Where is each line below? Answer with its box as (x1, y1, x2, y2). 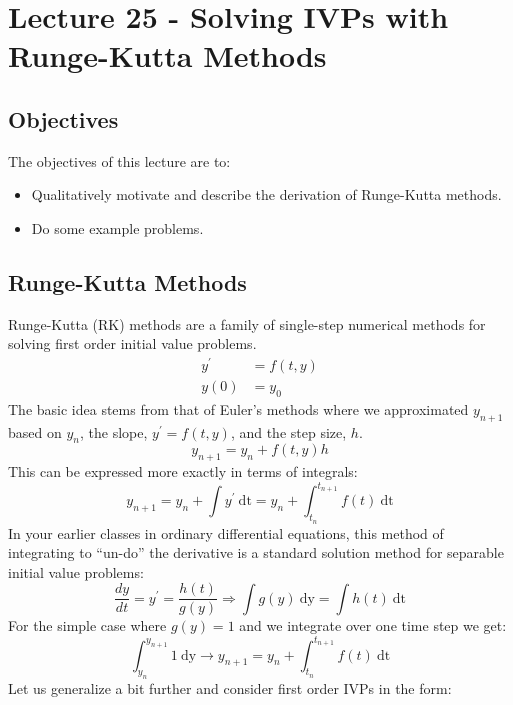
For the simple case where (8, 615, 167, 636)
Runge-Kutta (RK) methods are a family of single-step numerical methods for (8, 313, 486, 334)
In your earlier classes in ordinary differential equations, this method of (8, 522, 444, 543)
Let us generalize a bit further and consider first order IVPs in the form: (8, 678, 452, 699)
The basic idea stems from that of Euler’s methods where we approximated (8, 398, 469, 419)
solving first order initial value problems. (8, 333, 257, 354)
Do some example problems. (31, 217, 204, 238)
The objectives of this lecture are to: (8, 150, 231, 171)
